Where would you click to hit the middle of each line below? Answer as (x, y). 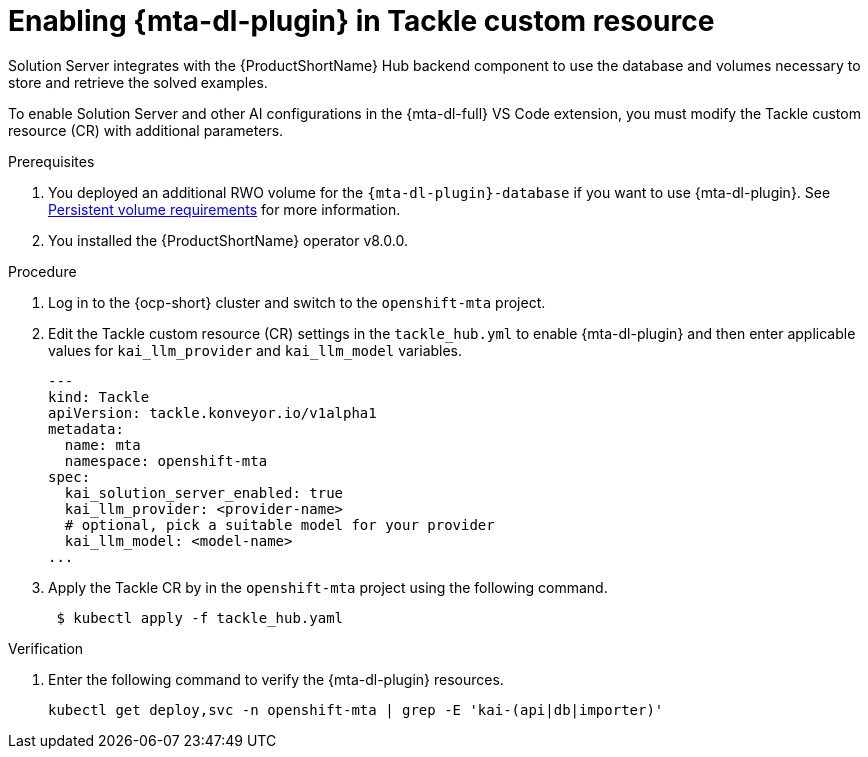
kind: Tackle (99, 396)
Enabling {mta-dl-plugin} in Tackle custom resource (361, 21)
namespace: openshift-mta (166, 460)
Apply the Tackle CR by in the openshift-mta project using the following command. (328, 587)
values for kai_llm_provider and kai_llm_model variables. (255, 350)
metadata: (86, 428)
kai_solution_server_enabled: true (204, 492)
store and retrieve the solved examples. (138, 82)
